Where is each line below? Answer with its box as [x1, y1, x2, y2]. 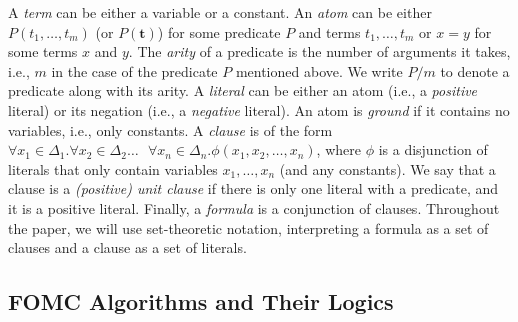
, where [316, 139, 361, 160]
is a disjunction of [378, 139, 488, 160]
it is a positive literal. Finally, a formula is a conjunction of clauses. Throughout [8, 197, 500, 218]
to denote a [440, 60, 510, 81]
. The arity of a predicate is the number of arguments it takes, [128, 41, 511, 62]
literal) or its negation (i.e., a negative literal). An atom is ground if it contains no [8, 99, 510, 120]
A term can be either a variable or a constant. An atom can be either [8, 2, 432, 22]
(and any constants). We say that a [279, 158, 496, 179]
